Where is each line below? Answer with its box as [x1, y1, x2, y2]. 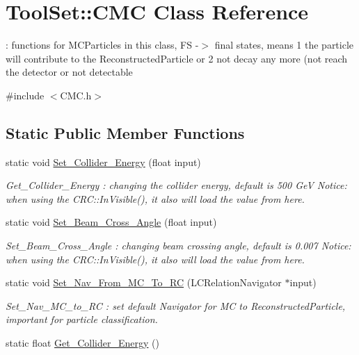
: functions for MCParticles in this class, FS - [6, 38, 199, 52]
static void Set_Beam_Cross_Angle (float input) [6, 215, 217, 229]
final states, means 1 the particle [214, 38, 354, 52]
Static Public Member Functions [6, 122, 245, 143]
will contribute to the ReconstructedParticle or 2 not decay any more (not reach [6, 51, 348, 65]
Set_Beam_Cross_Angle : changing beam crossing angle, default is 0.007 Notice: [6, 238, 351, 253]
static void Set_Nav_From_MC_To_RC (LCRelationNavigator [6, 275, 282, 290]
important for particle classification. [6, 312, 158, 327]
